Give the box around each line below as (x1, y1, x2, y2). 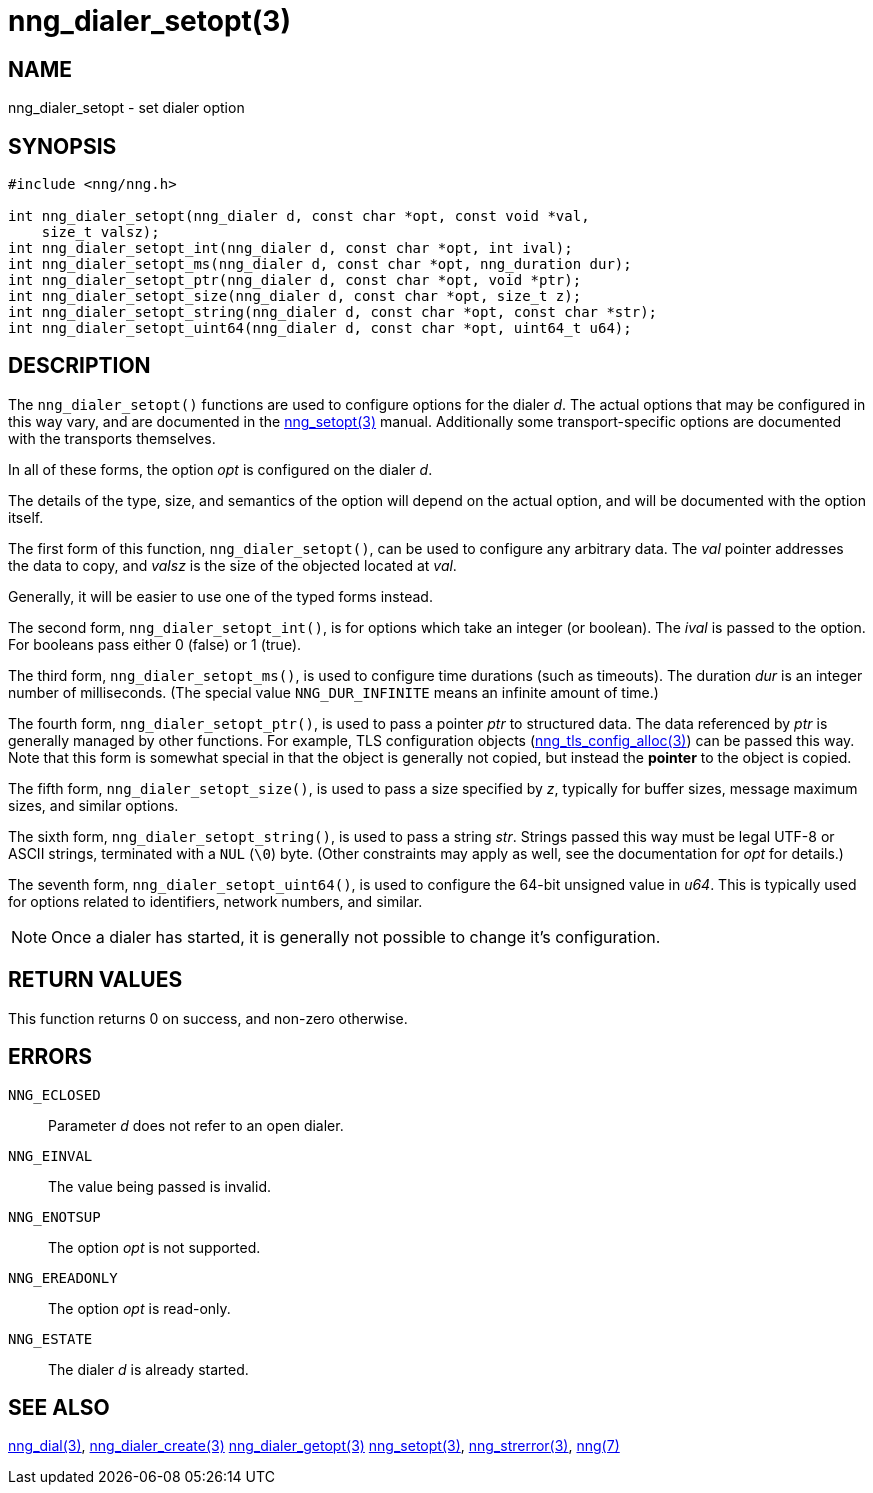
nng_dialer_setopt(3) (8, 4, 291, 38)
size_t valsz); (41, 224, 160, 241)
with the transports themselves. (8, 429, 216, 447)
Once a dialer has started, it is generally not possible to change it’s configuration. (51, 926, 661, 947)
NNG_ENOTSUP (8, 1208, 101, 1225)
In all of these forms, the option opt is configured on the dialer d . (8, 460, 433, 478)
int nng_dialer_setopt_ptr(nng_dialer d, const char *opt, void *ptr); (8, 272, 582, 289)
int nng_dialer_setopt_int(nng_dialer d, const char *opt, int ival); (8, 240, 573, 257)
